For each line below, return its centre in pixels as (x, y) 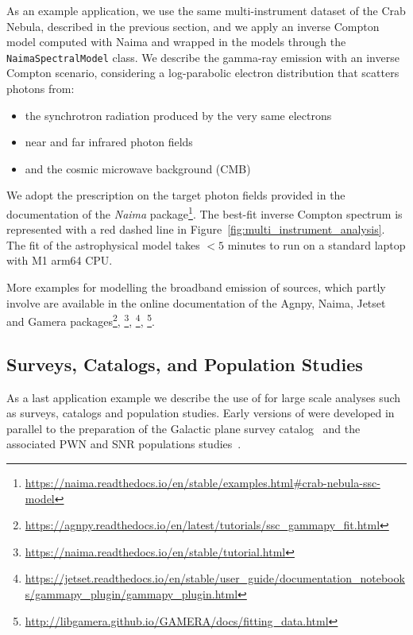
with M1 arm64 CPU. (60, 260)
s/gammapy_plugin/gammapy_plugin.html (131, 594)
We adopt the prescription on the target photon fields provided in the (176, 195)
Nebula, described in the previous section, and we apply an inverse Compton (193, 26)
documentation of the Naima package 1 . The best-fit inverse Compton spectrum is (205, 213)
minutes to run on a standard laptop (317, 244)
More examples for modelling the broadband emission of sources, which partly (196, 287)
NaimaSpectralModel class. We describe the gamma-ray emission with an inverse (203, 57)
